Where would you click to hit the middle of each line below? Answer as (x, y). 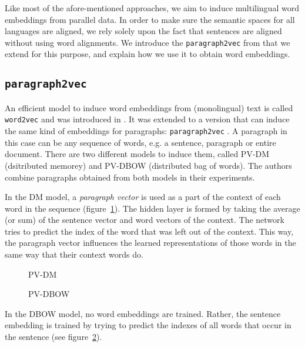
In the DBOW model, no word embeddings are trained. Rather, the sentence (143, 313)
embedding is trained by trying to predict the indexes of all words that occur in (148, 325)
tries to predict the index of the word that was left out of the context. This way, (149, 231)
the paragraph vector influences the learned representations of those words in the (150, 243)
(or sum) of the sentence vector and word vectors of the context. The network (145, 220)
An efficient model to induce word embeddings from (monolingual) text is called (149, 107)
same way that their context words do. (74, 254)
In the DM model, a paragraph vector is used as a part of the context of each (143, 197)
